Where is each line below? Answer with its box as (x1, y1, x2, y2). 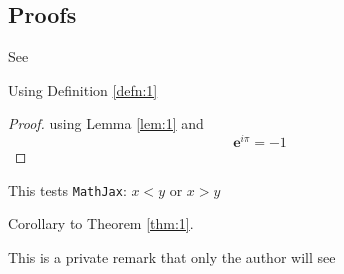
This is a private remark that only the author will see (8, 246, 336, 267)
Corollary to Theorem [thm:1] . (8, 213, 194, 234)
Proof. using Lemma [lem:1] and (8, 113, 204, 134)
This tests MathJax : (8, 179, 127, 200)
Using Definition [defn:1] (8, 79, 158, 100)
